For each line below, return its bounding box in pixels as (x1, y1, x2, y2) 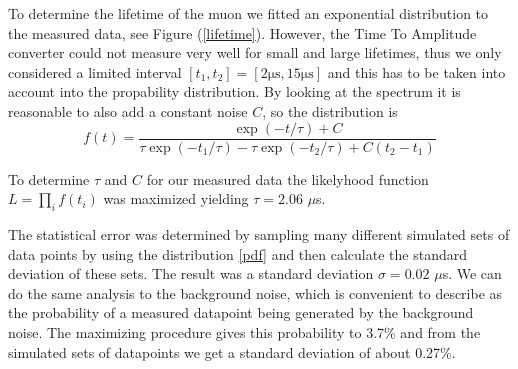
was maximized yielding (103, 188, 249, 209)
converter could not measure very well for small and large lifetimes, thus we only (8, 42, 502, 63)
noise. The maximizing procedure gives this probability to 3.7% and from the (8, 321, 481, 342)
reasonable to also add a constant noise (8, 100, 248, 121)
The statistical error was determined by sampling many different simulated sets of (8, 224, 510, 245)
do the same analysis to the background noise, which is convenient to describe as (8, 282, 503, 303)
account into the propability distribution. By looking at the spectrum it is (8, 81, 461, 102)
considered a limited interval (8, 61, 182, 82)
